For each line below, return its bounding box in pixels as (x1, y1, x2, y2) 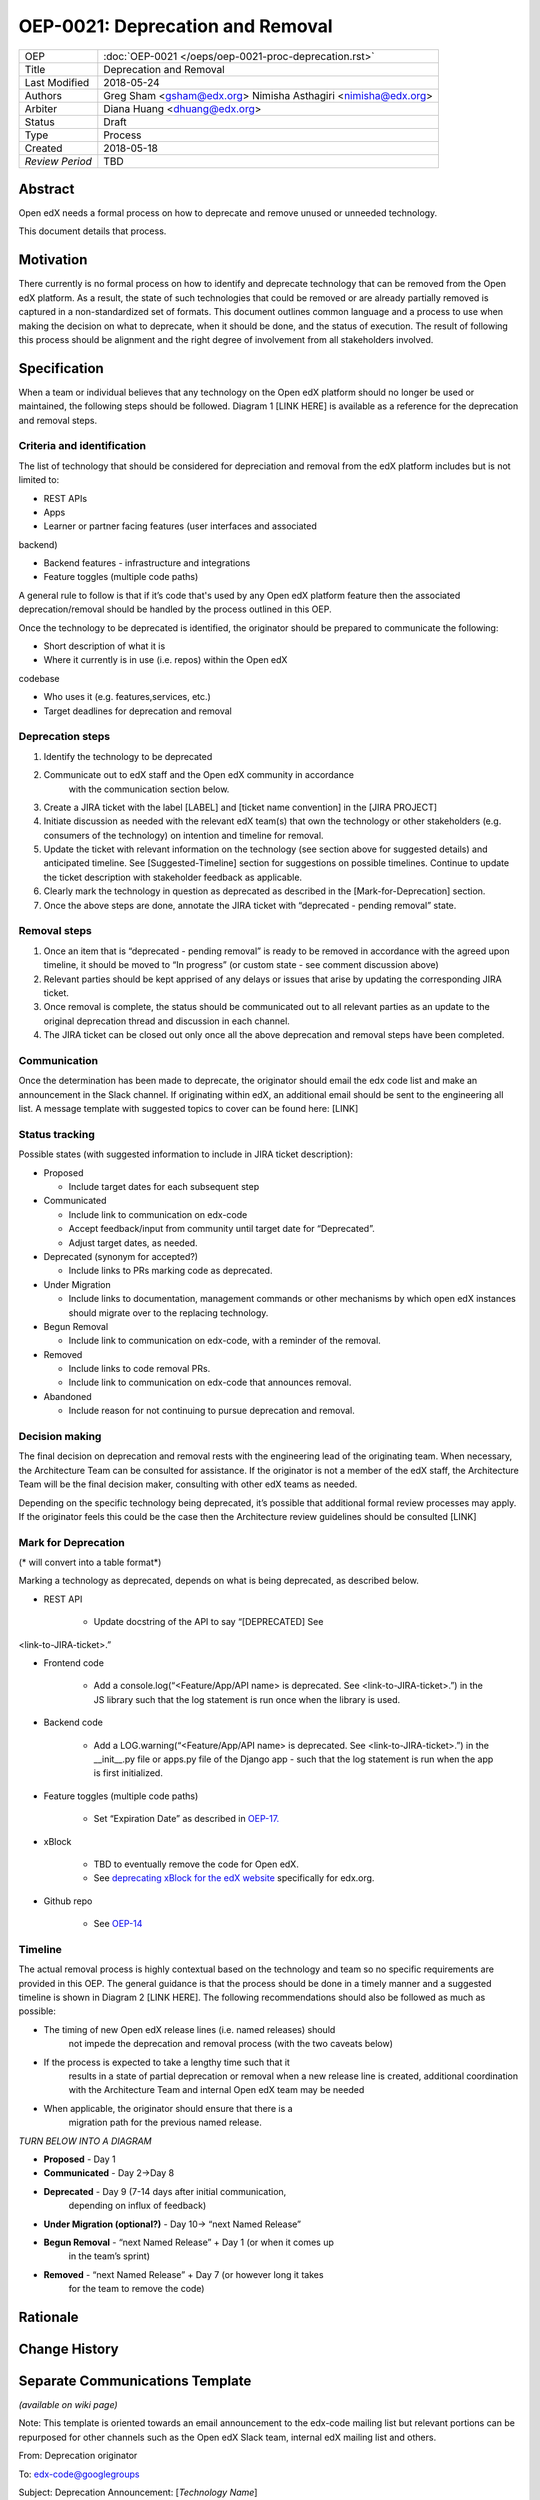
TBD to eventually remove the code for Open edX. (93, 1858, 299, 1870)
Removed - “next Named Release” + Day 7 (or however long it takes (43, 2268, 324, 2280)
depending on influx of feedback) (68, 2200, 207, 2212)
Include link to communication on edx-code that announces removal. (68, 1376, 352, 1389)
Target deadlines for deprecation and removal (43, 705, 232, 717)
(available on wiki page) (18, 2399, 119, 2410)
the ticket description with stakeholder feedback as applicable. (43, 871, 303, 883)
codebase (18, 672, 60, 684)
